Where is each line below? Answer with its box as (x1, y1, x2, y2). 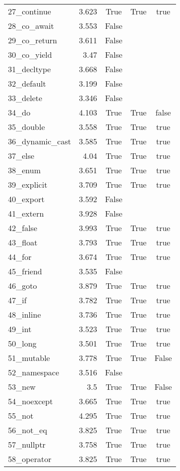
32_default (8, 78, 46, 89)
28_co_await (8, 20, 54, 31)
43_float (8, 236, 38, 248)
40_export (8, 193, 45, 205)
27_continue (8, 5, 51, 17)
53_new (8, 381, 36, 392)
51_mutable (8, 352, 50, 363)
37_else (8, 150, 34, 161)
